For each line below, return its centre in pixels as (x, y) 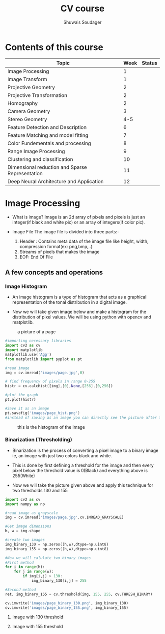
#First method (20, 562)
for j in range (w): (34, 571)
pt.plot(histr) (21, 400)
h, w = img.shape (23, 531)
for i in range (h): (25, 567)
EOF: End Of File (36, 257)
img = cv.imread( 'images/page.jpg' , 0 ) (45, 373)
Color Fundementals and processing (49, 143)
